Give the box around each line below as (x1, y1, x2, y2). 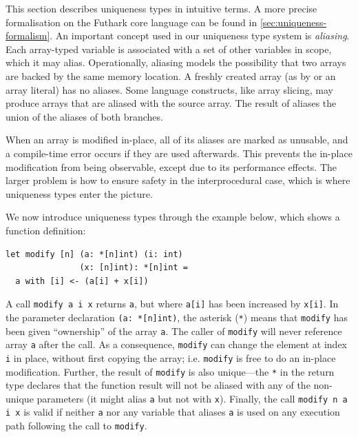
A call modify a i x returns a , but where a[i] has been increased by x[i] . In (6, 296, 339, 311)
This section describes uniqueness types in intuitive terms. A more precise (6, 1, 317, 15)
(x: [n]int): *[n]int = (79, 263, 188, 273)
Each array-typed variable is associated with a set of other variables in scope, (6, 41, 332, 56)
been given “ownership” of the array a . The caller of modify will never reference (6, 323, 342, 338)
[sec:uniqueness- (260, 14, 327, 29)
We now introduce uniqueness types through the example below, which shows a (6, 210, 340, 224)
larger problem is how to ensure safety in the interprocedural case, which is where (6, 173, 350, 187)
